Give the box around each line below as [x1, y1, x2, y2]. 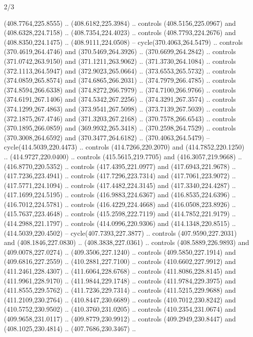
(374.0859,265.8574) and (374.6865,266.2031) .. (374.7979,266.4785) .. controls [4, 75, 236, 85]
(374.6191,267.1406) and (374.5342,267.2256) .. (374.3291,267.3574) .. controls [4, 94, 236, 104]
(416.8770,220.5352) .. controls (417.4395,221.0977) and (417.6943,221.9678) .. [4, 161, 236, 171]
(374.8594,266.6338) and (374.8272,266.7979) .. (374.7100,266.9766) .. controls [4, 84, 236, 94]
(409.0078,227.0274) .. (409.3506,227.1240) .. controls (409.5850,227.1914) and [4, 246, 236, 257]
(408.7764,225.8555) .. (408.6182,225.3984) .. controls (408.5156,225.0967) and [4, 18, 236, 28]
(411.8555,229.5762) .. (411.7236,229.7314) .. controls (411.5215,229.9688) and [4, 285, 236, 295]
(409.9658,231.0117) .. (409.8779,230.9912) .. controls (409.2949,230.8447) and [4, 314, 236, 323]
